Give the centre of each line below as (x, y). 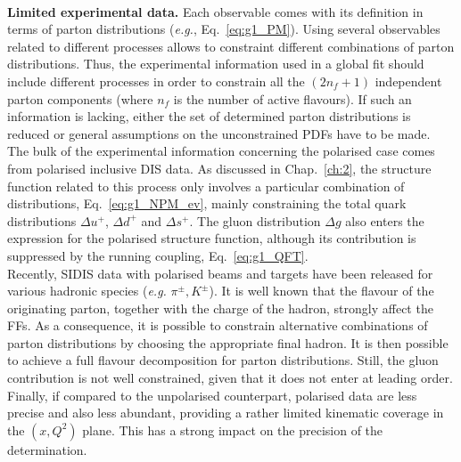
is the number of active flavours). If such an (292, 98)
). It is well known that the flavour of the (321, 291)
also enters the (385, 220)
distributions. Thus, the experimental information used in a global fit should (216, 64)
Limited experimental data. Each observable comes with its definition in (215, 11)
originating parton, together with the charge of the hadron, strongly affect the (220, 308)
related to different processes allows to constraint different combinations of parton (231, 46)
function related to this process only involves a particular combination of (206, 186)
